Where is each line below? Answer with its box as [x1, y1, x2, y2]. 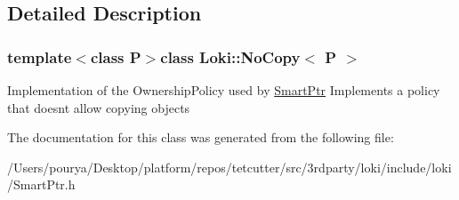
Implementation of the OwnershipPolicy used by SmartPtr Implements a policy [7, 81, 440, 99]
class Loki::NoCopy [160, 45, 301, 68]
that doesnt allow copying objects [7, 98, 190, 116]
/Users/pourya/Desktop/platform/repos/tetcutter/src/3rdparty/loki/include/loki [7, 157, 452, 176]
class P [90, 45, 141, 68]
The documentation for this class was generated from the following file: [7, 128, 394, 147]
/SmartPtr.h [7, 175, 76, 194]
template [7, 45, 72, 68]
